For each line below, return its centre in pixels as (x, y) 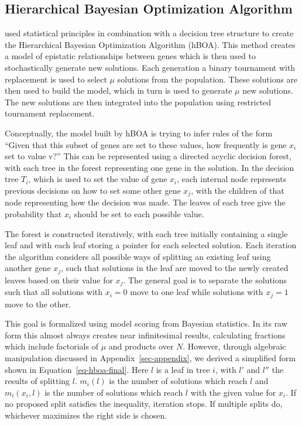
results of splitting (37, 381)
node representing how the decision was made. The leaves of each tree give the (145, 202)
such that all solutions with (54, 292)
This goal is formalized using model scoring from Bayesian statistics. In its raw (146, 323)
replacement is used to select (56, 79)
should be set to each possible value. (139, 213)
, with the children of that (238, 190)
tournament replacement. (50, 113)
